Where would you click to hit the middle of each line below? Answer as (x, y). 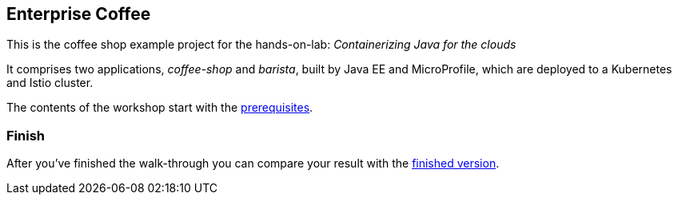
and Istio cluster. (50, 83)
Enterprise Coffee (79, 14)
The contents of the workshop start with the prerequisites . (160, 108)
